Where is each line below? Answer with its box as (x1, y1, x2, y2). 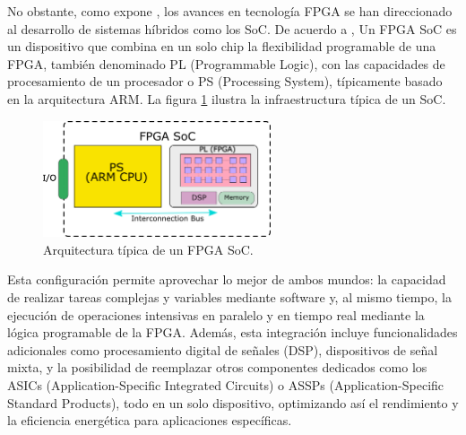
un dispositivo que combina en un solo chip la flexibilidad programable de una (7, 37, 436, 56)
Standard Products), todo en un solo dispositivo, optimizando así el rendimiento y (7, 393, 459, 412)
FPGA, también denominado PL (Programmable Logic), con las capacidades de (7, 54, 445, 73)
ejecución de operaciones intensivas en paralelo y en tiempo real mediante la (7, 305, 425, 324)
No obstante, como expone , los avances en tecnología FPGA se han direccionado (7, 2, 453, 20)
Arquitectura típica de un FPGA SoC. (43, 239, 254, 258)
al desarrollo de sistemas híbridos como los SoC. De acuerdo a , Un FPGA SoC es (7, 19, 457, 38)
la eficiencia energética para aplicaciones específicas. (7, 411, 292, 430)
